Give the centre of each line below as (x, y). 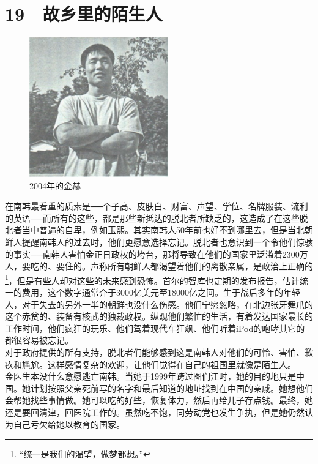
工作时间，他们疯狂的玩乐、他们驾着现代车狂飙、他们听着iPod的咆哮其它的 (155, 328)
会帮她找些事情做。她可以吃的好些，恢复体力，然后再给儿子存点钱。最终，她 (159, 400)
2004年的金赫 (55, 185)
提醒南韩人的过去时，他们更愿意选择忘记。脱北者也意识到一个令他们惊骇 (167, 241)
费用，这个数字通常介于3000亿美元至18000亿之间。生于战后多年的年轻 (161, 292)
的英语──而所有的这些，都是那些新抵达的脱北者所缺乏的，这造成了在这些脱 (157, 218)
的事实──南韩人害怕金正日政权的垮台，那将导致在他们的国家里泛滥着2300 (152, 254)
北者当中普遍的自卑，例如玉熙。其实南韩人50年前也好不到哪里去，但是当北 (155, 230)
